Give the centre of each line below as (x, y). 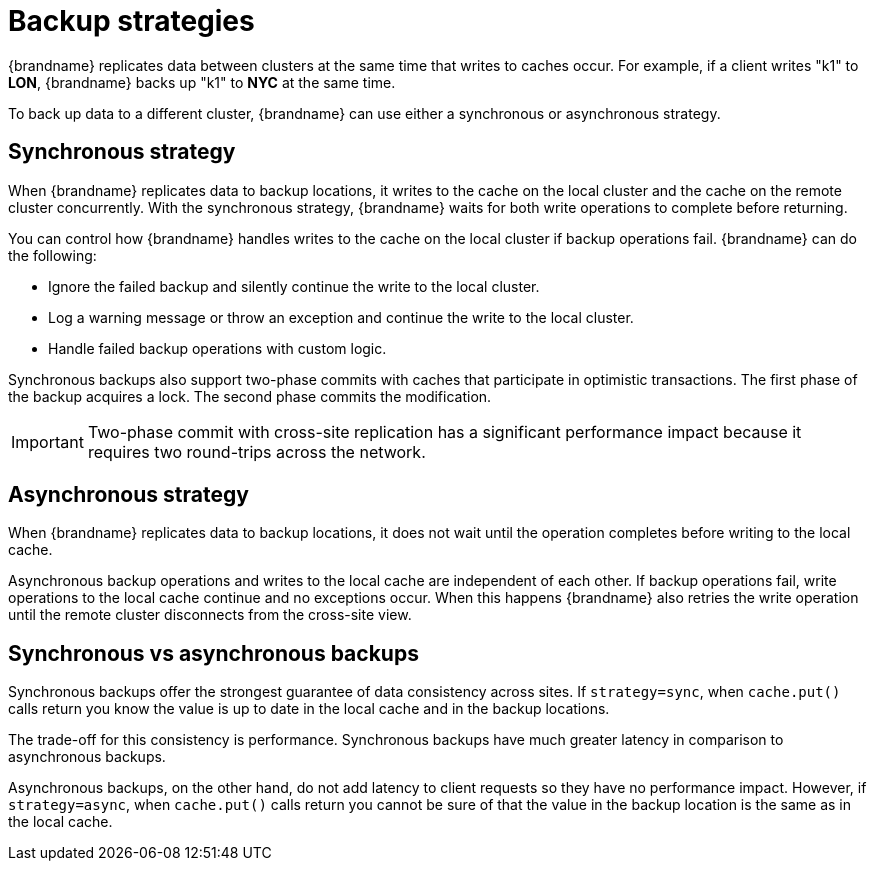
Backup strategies (131, 21)
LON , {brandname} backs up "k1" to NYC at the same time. (202, 82)
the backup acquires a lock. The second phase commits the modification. (250, 396)
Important (47, 441)
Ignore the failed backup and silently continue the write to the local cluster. (294, 286)
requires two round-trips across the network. (256, 451)
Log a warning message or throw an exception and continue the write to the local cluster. (341, 317)
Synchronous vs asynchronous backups (213, 653)
